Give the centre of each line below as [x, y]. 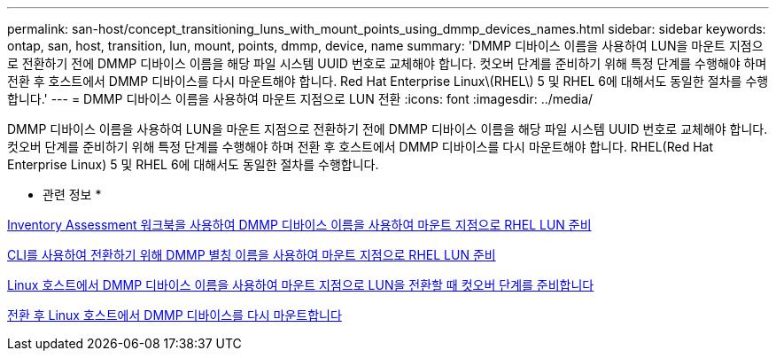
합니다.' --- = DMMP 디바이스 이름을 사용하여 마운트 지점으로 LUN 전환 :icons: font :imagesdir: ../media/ [300, 99]
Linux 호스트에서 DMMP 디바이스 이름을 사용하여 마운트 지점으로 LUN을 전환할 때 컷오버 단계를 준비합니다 [301, 285]
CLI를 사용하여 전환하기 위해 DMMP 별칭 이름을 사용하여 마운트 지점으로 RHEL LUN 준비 [252, 255]
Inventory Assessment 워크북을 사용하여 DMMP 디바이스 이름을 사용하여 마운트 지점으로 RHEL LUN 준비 [299, 225]
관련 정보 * [72, 195]
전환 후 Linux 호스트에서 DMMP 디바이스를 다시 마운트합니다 [175, 315]
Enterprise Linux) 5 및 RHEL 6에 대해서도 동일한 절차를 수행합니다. [193, 164]
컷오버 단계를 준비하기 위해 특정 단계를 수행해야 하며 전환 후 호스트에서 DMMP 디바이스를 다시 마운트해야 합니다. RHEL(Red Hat [361, 147]
